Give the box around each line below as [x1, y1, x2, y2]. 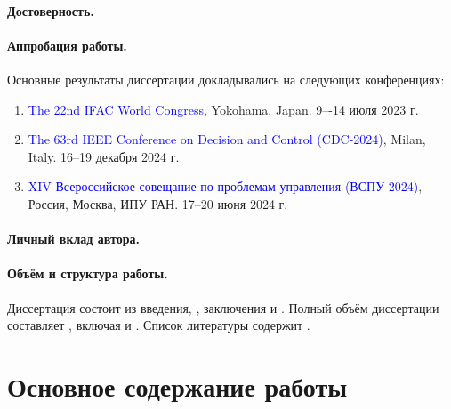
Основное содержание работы [7, 367, 348, 404]
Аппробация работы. [7, 36, 127, 54]
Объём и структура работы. [7, 264, 168, 283]
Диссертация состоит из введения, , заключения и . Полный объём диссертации [7, 298, 439, 317]
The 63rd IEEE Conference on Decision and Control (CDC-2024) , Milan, [28, 130, 426, 148]
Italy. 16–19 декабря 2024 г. [28, 147, 180, 165]
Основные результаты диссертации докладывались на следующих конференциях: [7, 69, 445, 88]
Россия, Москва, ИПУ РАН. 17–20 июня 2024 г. [28, 194, 288, 213]
